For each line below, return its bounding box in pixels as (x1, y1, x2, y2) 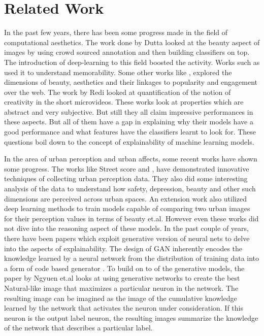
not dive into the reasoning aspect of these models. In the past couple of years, (4, 223, 249, 233)
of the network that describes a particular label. (4, 322, 153, 333)
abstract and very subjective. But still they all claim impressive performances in (4, 106, 253, 117)
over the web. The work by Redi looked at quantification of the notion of (4, 86, 231, 97)
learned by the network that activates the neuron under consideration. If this (4, 303, 244, 313)
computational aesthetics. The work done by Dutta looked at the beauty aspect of (4, 37, 260, 47)
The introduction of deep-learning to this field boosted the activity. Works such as (4, 56, 260, 67)
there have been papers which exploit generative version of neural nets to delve (4, 233, 250, 243)
